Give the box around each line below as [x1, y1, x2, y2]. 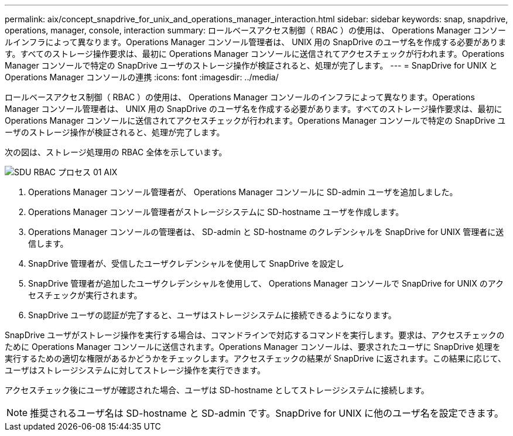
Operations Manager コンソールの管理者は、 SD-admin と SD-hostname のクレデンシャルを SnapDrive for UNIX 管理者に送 [28, 227, 504, 237]
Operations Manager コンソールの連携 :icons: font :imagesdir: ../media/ [5, 72, 279, 82]
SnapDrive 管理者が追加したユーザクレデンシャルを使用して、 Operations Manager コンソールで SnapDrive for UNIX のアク [28, 278, 504, 288]
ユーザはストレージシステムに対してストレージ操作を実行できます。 [5, 365, 265, 375]
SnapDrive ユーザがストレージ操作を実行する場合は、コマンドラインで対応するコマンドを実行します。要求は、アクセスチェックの [5, 330, 505, 340]
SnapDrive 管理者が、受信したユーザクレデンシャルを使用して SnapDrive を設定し [28, 258, 344, 268]
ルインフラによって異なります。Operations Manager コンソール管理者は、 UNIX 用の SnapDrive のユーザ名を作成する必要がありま [5, 37, 507, 47]
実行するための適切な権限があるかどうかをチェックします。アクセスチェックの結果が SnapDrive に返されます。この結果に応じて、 [5, 353, 507, 363]
